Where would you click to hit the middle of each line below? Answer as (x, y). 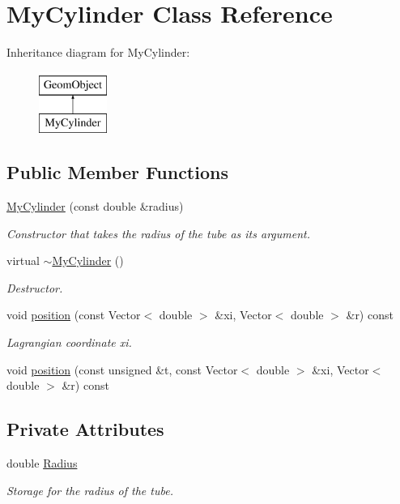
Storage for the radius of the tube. (90, 490)
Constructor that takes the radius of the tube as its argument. (159, 233)
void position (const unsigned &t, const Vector (122, 369)
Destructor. (35, 287)
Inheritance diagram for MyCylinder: (98, 52)
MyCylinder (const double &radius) (95, 206)
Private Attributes (85, 429)
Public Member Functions (117, 172)
